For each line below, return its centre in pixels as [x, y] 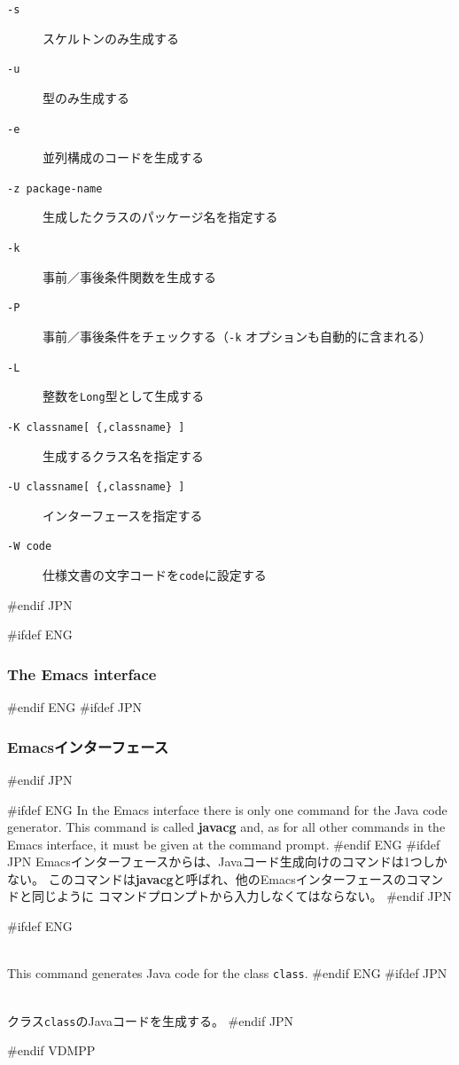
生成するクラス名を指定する [123, 455]
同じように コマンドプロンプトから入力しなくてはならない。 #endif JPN [241, 896]
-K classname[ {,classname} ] [96, 427]
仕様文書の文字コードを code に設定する [155, 575]
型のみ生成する [86, 97]
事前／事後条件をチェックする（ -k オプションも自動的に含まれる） [237, 336]
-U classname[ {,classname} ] [96, 487]
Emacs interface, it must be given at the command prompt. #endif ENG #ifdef [224, 844]
